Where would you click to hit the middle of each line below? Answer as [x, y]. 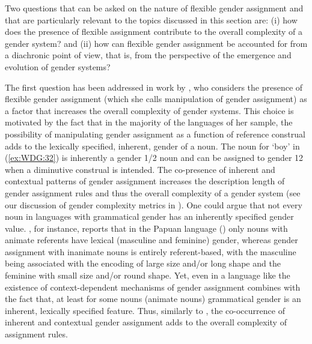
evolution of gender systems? [58, 66]
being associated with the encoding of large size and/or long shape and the [143, 263]
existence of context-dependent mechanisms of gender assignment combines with [153, 287]
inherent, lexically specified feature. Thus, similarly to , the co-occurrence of [145, 310]
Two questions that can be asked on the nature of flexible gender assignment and [154, 8]
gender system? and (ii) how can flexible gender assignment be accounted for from [156, 43]
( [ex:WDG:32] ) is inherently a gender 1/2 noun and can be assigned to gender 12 [154, 158]
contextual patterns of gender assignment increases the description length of [145, 181]
